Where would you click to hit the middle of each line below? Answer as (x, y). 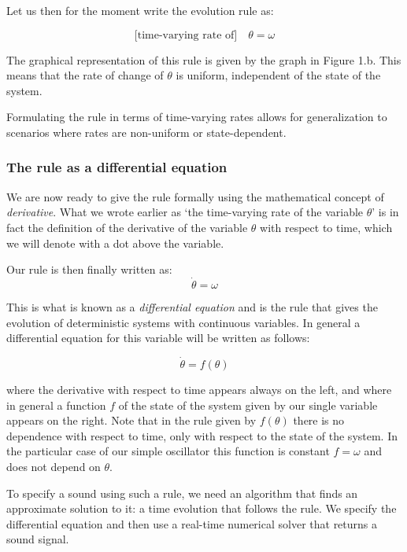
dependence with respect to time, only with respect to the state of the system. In (202, 435)
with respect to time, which (326, 227)
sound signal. (38, 539)
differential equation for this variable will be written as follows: (158, 338)
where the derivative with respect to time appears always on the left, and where (199, 389)
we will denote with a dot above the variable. (115, 243)
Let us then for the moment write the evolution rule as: (140, 10)
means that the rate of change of (85, 75)
